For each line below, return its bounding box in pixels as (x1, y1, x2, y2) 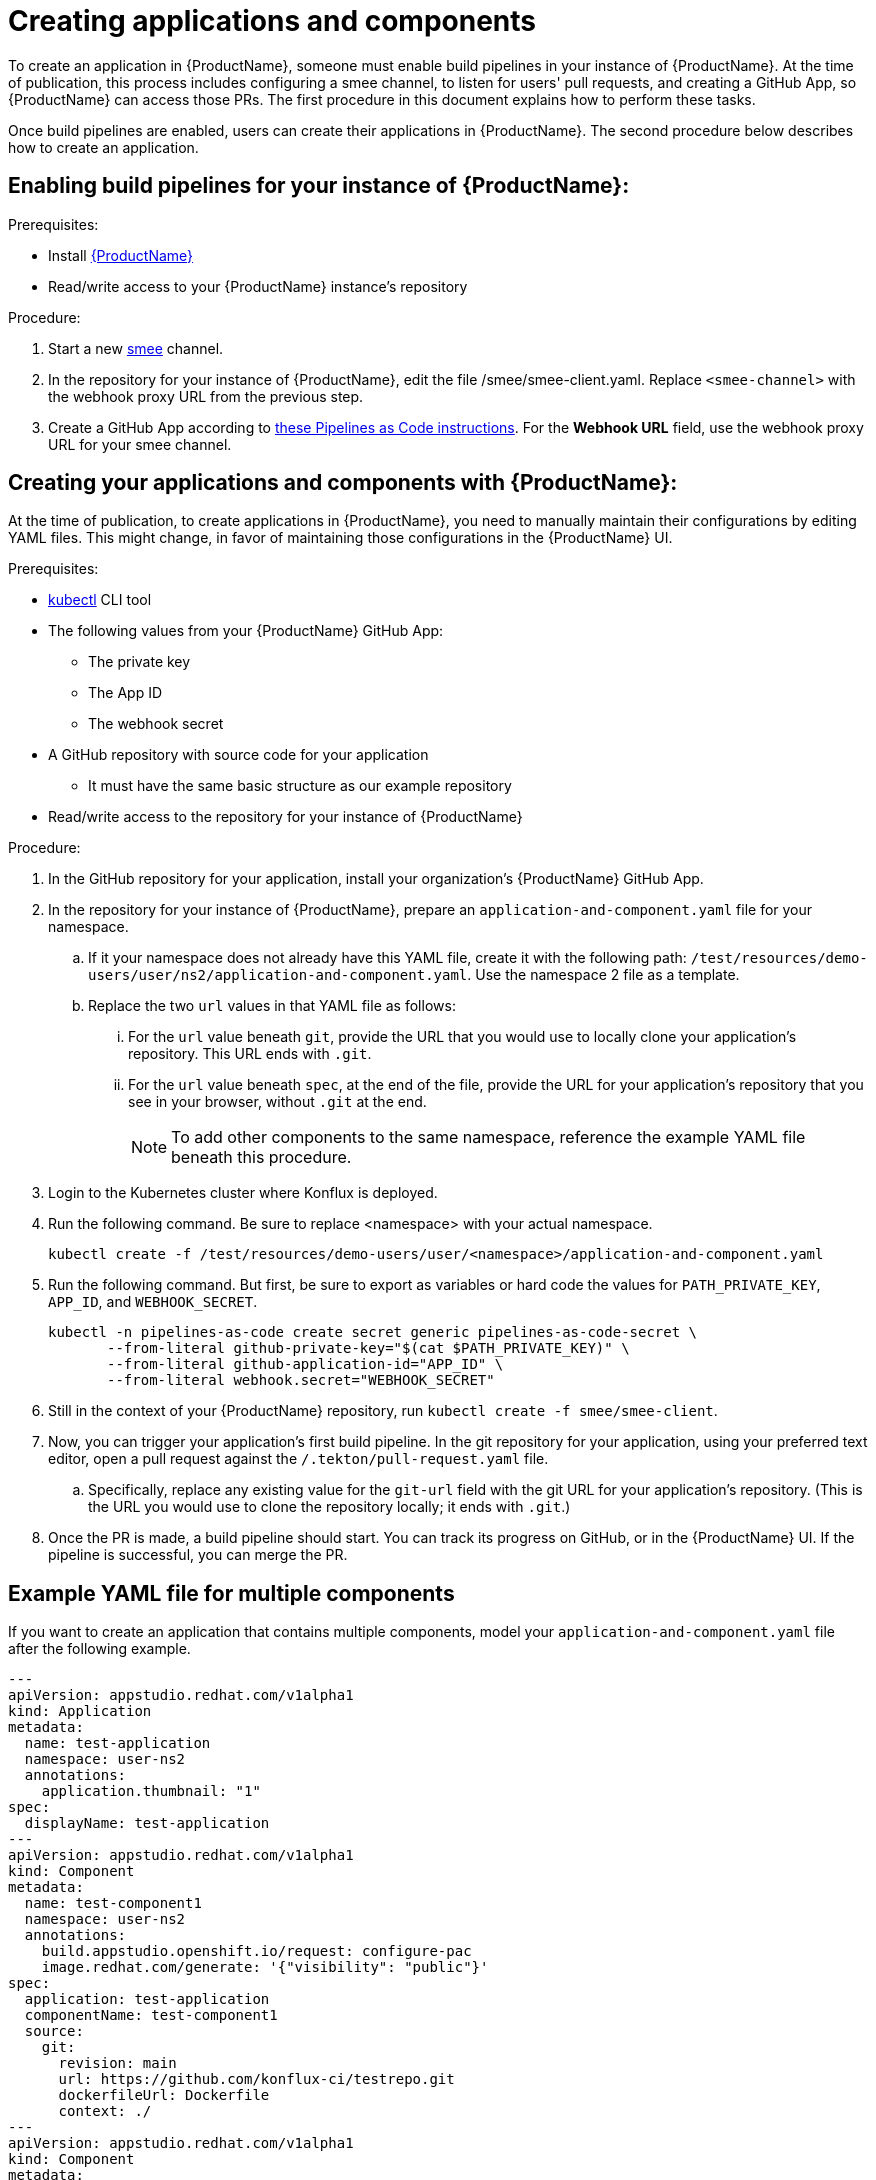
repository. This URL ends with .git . (128, 1045, 372, 1063)
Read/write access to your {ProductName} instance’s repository (48, 277, 468, 295)
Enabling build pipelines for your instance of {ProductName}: (8, 173, 630, 199)
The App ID (88, 684, 163, 702)
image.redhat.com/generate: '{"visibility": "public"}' (41, 1959, 489, 1976)
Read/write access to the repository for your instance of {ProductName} (48, 808, 523, 826)
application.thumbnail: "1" (41, 1783, 261, 1800)
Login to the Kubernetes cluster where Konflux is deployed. (48, 1184, 438, 1202)
